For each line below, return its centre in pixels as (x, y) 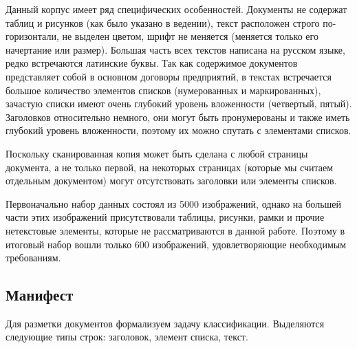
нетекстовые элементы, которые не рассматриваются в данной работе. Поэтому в (175, 230)
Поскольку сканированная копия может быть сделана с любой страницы (157, 153)
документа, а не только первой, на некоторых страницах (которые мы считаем (170, 167)
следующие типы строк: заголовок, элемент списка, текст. (127, 337)
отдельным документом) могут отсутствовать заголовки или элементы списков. (171, 181)
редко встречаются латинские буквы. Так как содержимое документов (152, 63)
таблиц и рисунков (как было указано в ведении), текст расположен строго (163, 22)
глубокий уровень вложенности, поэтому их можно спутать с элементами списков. (178, 130)
